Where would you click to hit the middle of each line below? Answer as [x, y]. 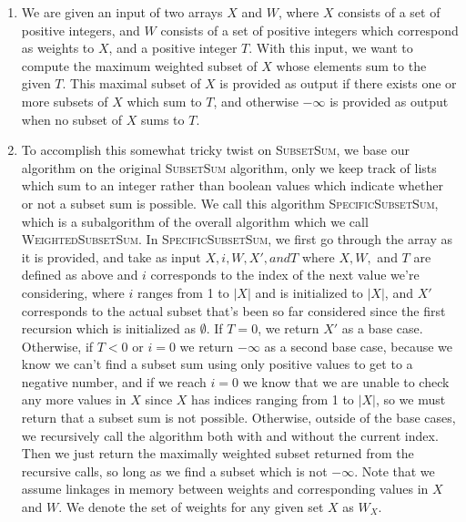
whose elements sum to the [351, 65]
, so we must [410, 399]
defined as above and [80, 275]
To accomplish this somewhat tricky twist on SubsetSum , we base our [215, 150]
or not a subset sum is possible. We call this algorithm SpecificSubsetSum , [230, 203]
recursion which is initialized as [109, 328]
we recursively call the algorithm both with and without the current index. [230, 435]
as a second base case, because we [359, 346]
